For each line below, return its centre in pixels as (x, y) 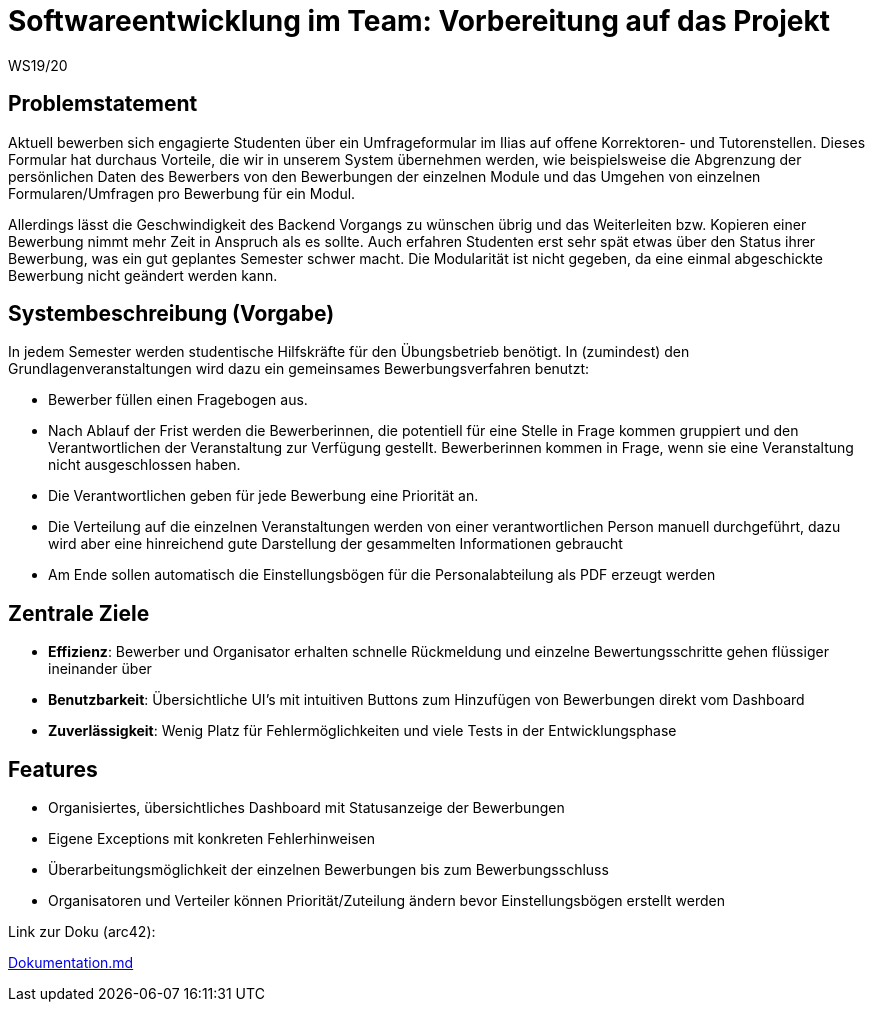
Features (53, 769)
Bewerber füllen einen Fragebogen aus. (178, 400)
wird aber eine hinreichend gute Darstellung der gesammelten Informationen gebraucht (335, 544)
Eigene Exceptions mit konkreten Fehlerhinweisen (211, 839)
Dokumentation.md (71, 963)
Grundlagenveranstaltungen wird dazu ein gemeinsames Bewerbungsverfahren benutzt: (299, 369)
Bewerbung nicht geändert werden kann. (143, 275)
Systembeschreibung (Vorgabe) (171, 314)
